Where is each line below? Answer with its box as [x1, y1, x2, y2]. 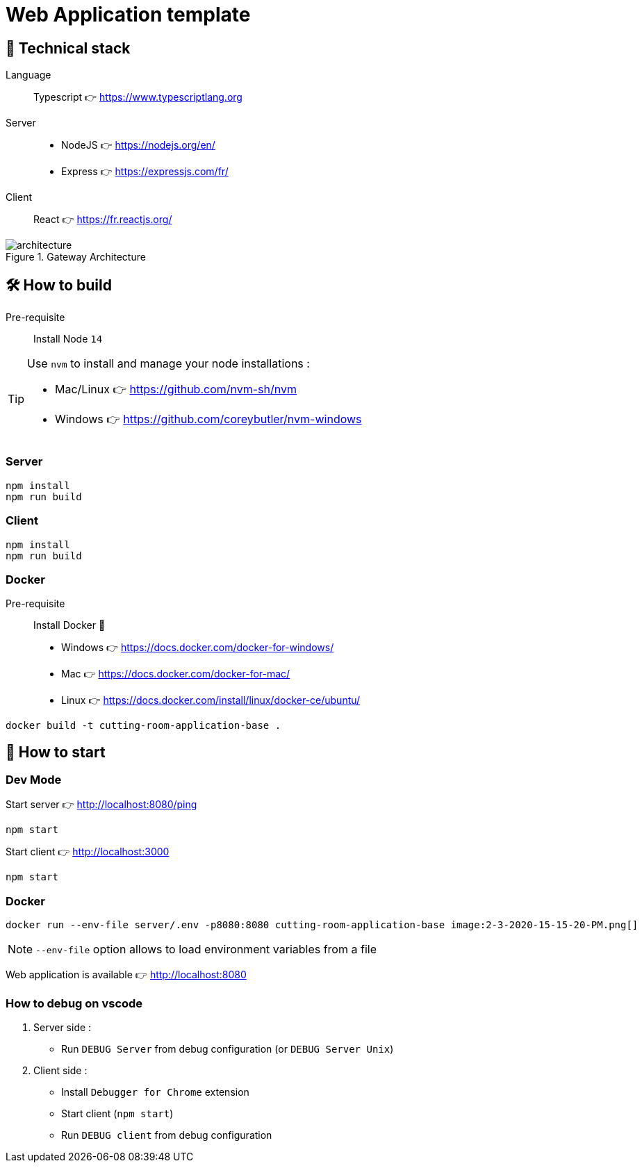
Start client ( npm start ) [61, 1107, 174, 1119]
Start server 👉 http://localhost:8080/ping [6, 798, 197, 811]
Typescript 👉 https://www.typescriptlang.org [33, 91, 242, 104]
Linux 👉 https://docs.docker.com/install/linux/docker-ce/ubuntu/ [61, 694, 361, 707]
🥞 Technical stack [6, 39, 131, 57]
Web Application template [6, 3, 251, 26]
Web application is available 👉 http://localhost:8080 [6, 969, 247, 981]
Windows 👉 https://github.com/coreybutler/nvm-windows [55, 412, 362, 427]
